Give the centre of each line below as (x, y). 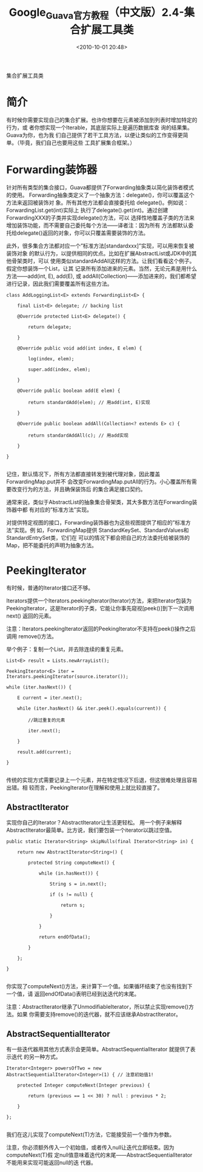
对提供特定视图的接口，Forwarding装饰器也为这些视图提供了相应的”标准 (96, 523)
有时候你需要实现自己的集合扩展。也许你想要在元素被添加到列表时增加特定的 (102, 120)
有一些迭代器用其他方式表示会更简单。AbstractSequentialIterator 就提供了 (98, 1049)
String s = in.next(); (78, 884)
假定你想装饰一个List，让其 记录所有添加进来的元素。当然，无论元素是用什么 (102, 269)
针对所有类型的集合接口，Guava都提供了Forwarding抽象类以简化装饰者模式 (100, 187)
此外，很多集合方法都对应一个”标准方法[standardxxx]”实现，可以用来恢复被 (100, 246)
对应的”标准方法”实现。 (63, 510)
